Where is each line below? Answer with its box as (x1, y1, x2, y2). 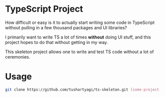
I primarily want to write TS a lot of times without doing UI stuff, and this (5, 34, 151, 40)
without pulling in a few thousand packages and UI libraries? (5, 24, 127, 30)
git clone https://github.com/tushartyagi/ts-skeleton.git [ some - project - (5, 87, 162, 92)
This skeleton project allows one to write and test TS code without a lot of (5, 49, 154, 55)
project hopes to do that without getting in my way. (5, 39, 108, 45)
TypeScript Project (5, 3, 83, 15)
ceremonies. (5, 54, 30, 59)
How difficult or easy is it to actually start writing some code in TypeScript (5, 19, 155, 25)
